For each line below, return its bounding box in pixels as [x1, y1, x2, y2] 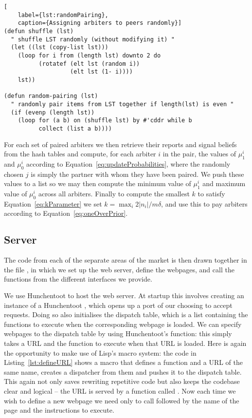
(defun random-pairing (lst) [4, 93, 98, 100]
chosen [4, 169, 24, 179]
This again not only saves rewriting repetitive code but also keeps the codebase [4, 376, 240, 386]
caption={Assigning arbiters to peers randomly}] [18, 19, 182, 27]
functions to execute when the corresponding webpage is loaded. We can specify [4, 319, 242, 329]
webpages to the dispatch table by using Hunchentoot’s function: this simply [4, 328, 232, 339]
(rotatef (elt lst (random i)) [38, 60, 140, 67]
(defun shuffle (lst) [4, 27, 74, 35]
